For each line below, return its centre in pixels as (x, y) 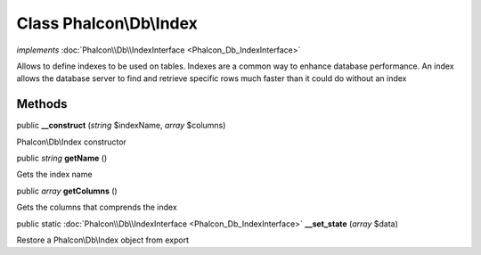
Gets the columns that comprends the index (97, 207)
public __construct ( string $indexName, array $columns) (121, 126)
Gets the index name (54, 175)
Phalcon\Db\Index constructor (71, 142)
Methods (42, 104)
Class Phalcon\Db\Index (107, 23)
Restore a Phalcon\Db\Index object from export (103, 240)
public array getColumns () (67, 191)
